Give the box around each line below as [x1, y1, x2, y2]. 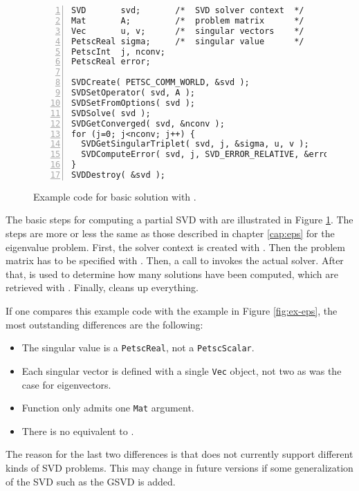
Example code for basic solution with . [33, 189, 196, 203]
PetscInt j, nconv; [71, 46, 166, 57]
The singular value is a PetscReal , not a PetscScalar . [21, 340, 255, 355]
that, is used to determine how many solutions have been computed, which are [6, 266, 339, 281]
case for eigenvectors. [21, 377, 111, 391]
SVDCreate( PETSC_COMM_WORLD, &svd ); [71, 77, 250, 88]
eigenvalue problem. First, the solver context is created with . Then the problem [6, 239, 345, 254]
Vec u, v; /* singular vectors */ [71, 26, 304, 36]
